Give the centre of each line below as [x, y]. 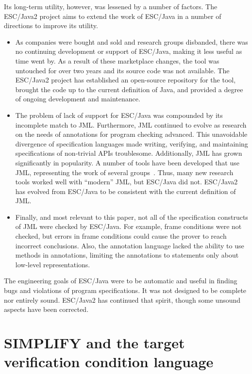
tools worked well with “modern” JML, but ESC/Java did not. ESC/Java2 [126, 182]
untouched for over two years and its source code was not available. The [122, 70]
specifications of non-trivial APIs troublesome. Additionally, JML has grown [129, 153]
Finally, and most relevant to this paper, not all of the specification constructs [132, 217]
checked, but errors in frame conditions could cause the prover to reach [121, 236]
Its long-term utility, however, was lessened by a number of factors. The [111, 6]
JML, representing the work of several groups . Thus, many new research [124, 172]
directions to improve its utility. [51, 25]
